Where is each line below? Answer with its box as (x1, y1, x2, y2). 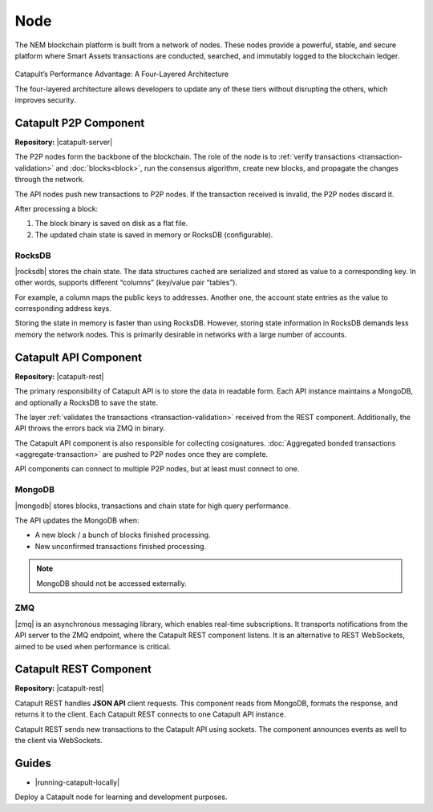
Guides (14, 756, 52, 770)
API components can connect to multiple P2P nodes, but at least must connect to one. (14, 464, 300, 474)
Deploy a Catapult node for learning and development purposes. (14, 792, 228, 802)
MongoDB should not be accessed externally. (36, 578, 188, 588)
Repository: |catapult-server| (14, 137, 113, 147)
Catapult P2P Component (14, 116, 145, 130)
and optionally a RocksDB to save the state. (14, 398, 159, 407)
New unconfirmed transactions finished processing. (34, 541, 207, 551)
